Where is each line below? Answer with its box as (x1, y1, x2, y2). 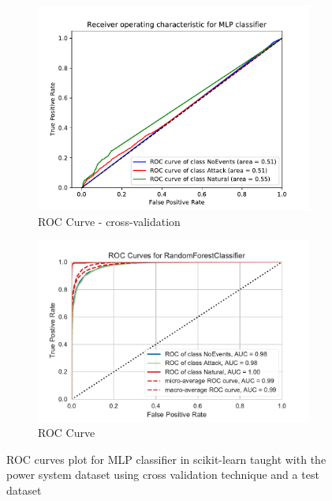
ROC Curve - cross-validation (38, 213, 181, 229)
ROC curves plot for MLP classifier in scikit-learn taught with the (6, 450, 326, 467)
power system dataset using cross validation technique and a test (6, 466, 319, 483)
